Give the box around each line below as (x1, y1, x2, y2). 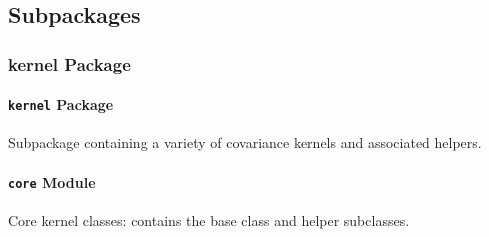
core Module (8, 171, 96, 192)
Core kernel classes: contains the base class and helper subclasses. (8, 209, 410, 230)
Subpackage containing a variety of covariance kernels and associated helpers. (8, 132, 482, 153)
